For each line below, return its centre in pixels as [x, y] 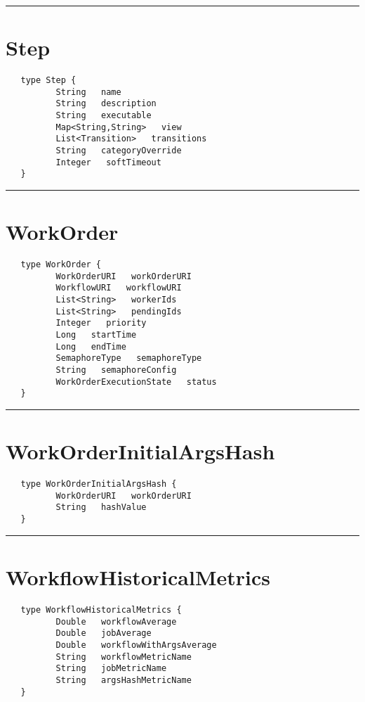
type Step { [48, 81]
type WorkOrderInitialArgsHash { [99, 484]
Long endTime [91, 346]
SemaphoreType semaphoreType [129, 358]
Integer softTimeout [108, 162]
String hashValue [101, 508]
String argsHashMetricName [124, 680]
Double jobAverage [104, 633]
